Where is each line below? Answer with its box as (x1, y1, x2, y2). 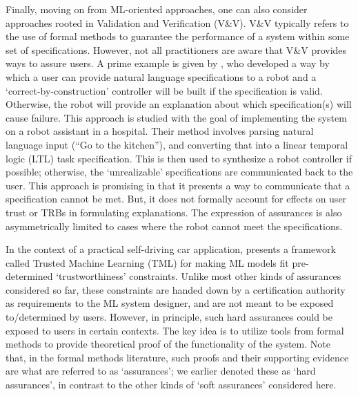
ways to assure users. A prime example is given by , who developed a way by (6, 56, 330, 70)
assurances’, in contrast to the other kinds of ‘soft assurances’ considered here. (6, 377, 337, 392)
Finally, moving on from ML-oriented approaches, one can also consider (6, 2, 308, 16)
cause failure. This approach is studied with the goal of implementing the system (6, 110, 347, 124)
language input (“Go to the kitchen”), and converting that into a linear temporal (6, 137, 348, 151)
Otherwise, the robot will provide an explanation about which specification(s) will (6, 97, 352, 111)
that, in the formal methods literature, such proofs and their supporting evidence (6, 350, 349, 364)
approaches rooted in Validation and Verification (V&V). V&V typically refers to (6, 15, 349, 30)
